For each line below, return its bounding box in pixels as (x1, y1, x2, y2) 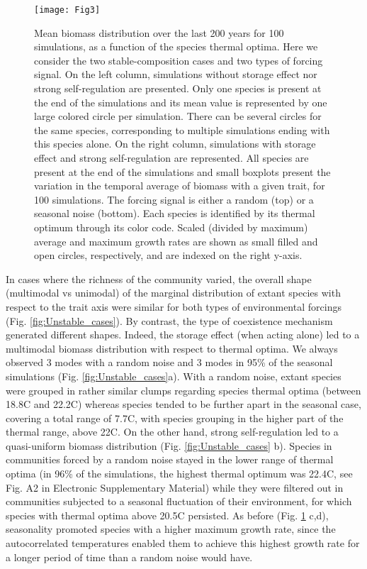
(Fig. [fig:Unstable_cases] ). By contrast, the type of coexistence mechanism (6, 313, 333, 328)
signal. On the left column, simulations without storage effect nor (34, 67, 317, 82)
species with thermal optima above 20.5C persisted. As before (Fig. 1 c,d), (6, 507, 329, 522)
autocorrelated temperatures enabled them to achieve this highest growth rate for (6, 536, 360, 551)
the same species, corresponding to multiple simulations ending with (34, 122, 330, 137)
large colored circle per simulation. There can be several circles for (34, 109, 322, 123)
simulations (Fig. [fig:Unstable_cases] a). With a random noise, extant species (6, 368, 341, 383)
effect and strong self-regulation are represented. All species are (34, 150, 309, 165)
